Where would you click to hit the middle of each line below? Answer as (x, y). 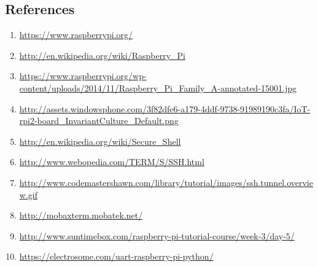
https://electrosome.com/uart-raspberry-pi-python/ (116, 256)
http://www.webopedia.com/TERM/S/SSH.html (112, 162)
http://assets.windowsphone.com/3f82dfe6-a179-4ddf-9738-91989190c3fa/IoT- (165, 108)
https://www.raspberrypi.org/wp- (83, 76)
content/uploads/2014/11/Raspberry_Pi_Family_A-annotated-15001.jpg (158, 87)
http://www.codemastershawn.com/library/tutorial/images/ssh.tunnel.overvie (166, 182)
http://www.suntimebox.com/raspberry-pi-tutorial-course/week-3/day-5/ (157, 235)
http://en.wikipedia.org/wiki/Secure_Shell (100, 141)
